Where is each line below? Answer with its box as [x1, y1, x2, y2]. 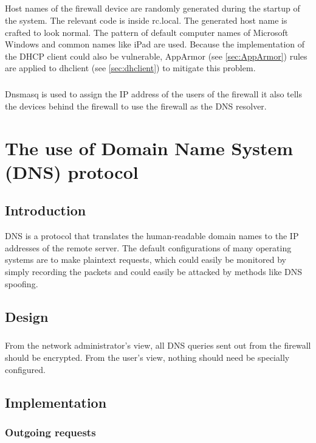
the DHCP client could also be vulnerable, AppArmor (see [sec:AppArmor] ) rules [5, 49, 307, 62]
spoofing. [5, 277, 38, 290]
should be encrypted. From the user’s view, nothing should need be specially [5, 351, 290, 363]
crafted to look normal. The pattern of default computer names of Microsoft [5, 26, 289, 38]
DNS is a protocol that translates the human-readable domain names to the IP [5, 229, 299, 242]
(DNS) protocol [5, 159, 139, 184]
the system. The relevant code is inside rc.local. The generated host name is [5, 13, 287, 26]
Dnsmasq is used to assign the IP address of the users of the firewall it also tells [5, 88, 303, 100]
